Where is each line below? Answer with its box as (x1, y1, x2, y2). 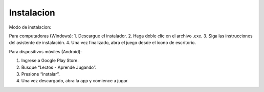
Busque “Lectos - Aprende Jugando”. (21, 64, 97, 70)
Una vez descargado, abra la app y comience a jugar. (21, 78, 129, 84)
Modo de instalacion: (9, 24, 51, 30)
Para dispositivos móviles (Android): (9, 48, 82, 54)
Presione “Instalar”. (21, 71, 60, 77)
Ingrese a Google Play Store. (21, 58, 79, 63)
